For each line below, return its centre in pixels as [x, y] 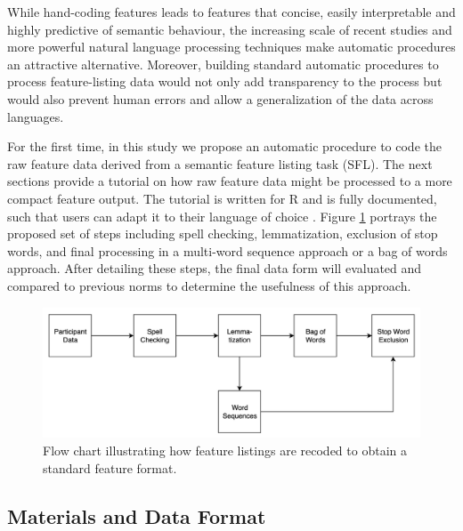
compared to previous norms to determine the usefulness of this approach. [209, 285]
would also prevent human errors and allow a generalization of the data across [220, 98]
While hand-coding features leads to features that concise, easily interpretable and [231, 12]
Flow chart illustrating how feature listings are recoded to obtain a [225, 451]
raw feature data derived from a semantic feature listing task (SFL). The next [220, 163]
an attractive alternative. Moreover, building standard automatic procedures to [223, 64]
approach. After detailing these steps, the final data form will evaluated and [215, 268]
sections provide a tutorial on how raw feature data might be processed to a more [230, 181]
